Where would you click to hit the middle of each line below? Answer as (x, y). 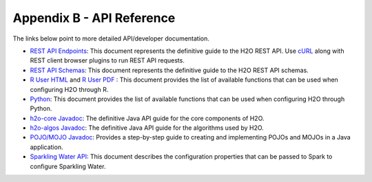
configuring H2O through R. (69, 89)
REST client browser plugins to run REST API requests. (107, 60)
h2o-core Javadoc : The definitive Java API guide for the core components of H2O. (147, 118)
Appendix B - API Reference (94, 18)
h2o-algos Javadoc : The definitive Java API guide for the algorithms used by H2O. (147, 128)
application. (46, 147)
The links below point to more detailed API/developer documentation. (111, 38)
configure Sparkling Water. (68, 166)
